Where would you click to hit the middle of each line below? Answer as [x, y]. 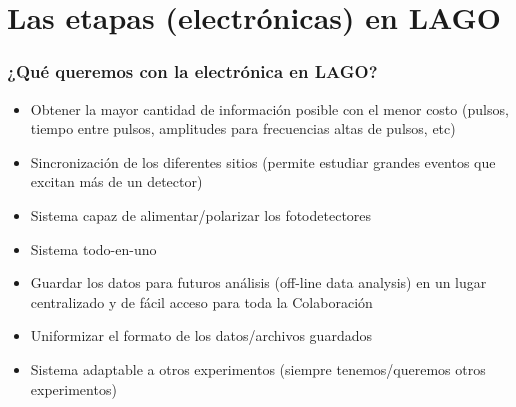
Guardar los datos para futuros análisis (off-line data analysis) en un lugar [258, 282]
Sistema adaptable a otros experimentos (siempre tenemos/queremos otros [258, 368]
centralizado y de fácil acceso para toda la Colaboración [201, 301]
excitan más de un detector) [116, 181]
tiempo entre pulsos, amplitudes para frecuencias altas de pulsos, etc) [243, 128]
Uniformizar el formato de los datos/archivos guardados [201, 335]
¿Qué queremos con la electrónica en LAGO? [192, 71]
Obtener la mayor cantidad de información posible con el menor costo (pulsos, [269, 108]
